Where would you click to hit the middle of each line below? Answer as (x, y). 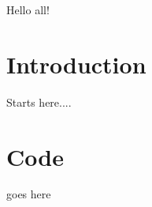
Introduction (76, 64)
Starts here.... (39, 102)
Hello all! (28, 9)
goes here (29, 194)
